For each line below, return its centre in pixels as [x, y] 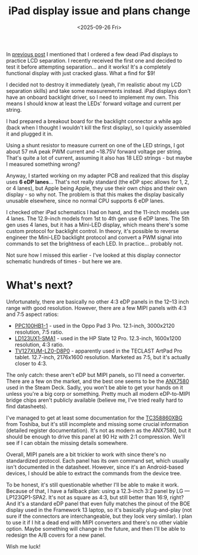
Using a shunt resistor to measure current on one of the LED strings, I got [95, 145]
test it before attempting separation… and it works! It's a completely [89, 67]
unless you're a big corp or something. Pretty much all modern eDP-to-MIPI [98, 393]
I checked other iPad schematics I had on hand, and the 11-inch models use [98, 212]
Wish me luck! [23, 546]
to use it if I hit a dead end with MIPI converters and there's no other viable [97, 522]
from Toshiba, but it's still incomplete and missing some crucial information [98, 424]
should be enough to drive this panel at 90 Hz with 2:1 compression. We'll [95, 437]
